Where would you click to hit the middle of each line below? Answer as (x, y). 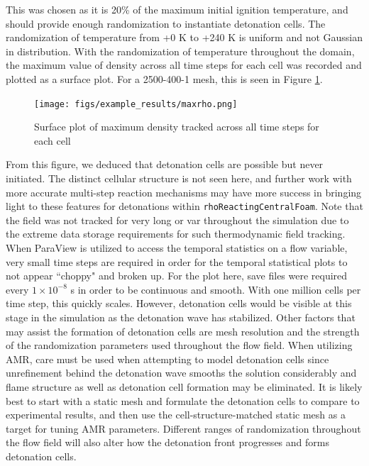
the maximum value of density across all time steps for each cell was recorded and (184, 65)
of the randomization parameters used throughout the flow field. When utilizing (179, 345)
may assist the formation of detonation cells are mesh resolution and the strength (183, 331)
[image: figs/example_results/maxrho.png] (136, 104)
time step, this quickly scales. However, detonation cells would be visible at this (179, 303)
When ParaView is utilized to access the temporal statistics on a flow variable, (177, 248)
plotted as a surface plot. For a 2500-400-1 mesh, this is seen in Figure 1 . (164, 78)
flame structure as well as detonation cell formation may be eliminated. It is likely (184, 386)
